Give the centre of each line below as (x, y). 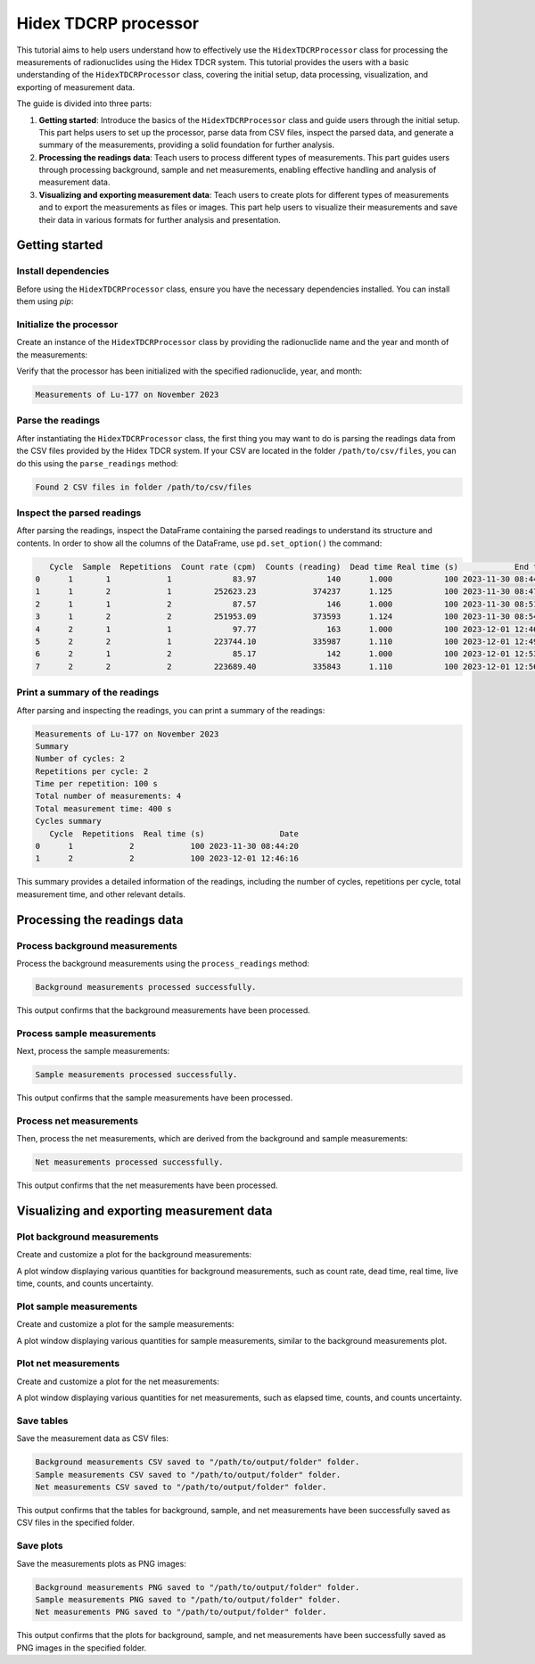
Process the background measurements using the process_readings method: (163, 963)
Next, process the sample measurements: (93, 1051)
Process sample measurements (86, 1033)
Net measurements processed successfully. (129, 1162)
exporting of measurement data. (76, 87)
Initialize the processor (67, 324)
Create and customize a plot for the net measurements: (118, 1381)
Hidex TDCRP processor (108, 23)
